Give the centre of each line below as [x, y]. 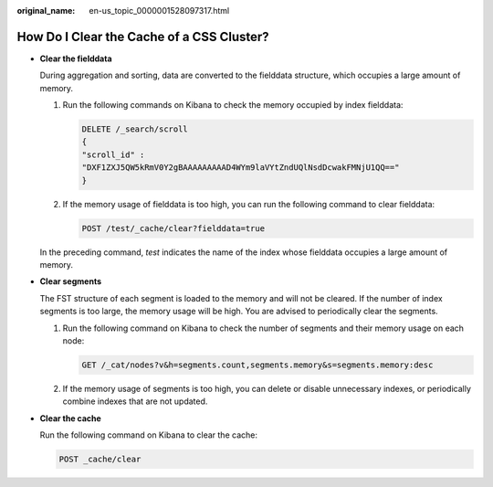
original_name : [46, 11]
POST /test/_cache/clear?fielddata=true [173, 228]
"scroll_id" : [113, 154]
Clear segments [71, 281]
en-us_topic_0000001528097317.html [159, 11]
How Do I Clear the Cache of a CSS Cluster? [143, 37]
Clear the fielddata [76, 58]
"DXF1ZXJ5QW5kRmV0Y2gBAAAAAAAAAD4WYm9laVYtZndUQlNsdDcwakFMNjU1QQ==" [241, 168]
